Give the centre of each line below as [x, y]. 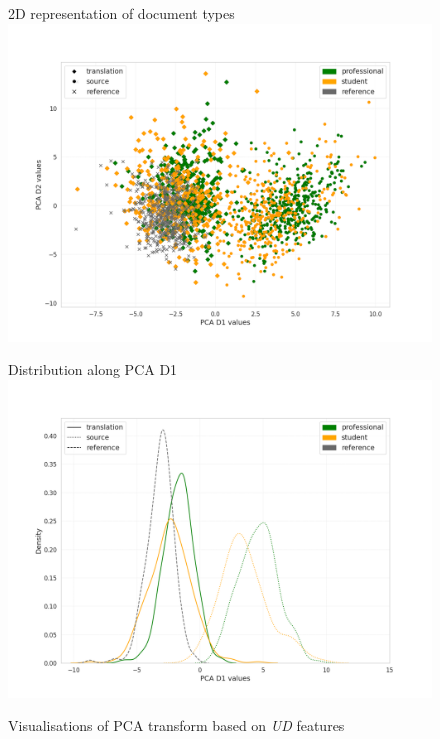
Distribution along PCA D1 [93, 369]
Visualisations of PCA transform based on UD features [176, 725]
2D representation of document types [121, 13]
